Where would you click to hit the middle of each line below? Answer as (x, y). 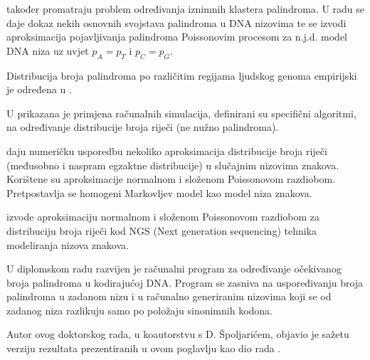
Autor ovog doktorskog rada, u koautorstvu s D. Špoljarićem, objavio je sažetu (178, 334)
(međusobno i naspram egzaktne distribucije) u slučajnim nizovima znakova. (173, 165)
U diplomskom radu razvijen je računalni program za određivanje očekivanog (174, 269)
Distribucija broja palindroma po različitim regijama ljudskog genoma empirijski (182, 75)
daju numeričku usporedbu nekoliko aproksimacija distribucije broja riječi (167, 150)
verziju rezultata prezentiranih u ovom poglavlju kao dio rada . (144, 348)
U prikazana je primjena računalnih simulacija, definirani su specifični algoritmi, (181, 113)
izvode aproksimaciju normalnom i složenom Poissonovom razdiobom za (163, 217)
